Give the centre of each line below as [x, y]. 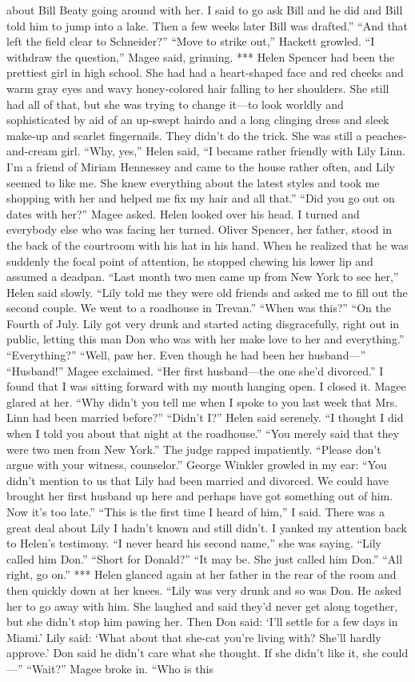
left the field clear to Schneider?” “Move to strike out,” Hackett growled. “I [191, 41]
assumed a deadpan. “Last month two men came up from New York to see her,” [203, 277]
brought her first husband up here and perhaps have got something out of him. [200, 496]
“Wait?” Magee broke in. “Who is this [120, 668]
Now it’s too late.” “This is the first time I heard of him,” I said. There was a [196, 511]
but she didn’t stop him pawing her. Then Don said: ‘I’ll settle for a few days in [202, 622]
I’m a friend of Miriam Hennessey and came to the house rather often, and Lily [201, 166]
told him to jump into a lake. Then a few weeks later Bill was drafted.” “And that [207, 25]
